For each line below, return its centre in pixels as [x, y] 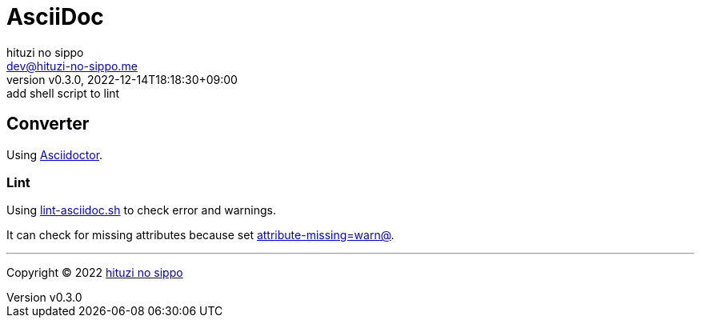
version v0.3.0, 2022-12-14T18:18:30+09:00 [122, 79]
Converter [48, 124]
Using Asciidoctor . [55, 154]
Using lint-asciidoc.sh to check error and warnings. [141, 210]
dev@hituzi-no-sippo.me [72, 66]
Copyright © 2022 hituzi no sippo [95, 273]
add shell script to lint [63, 93]
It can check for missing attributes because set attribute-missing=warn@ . [200, 235]
